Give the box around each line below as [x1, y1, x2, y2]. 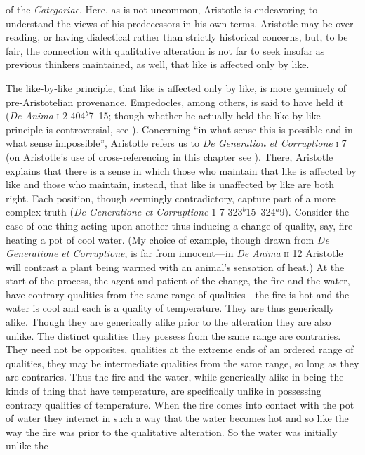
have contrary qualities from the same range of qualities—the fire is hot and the [6, 286, 350, 301]
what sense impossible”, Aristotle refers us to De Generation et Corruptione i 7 [6, 136, 347, 150]
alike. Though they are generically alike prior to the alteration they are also [6, 315, 331, 329]
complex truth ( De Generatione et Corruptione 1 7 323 [6, 204, 243, 219]
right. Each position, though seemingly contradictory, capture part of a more [6, 190, 336, 205]
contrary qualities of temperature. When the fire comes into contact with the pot [6, 397, 354, 411]
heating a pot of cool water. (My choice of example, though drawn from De [6, 232, 329, 246]
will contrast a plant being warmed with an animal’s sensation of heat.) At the [6, 259, 345, 274]
